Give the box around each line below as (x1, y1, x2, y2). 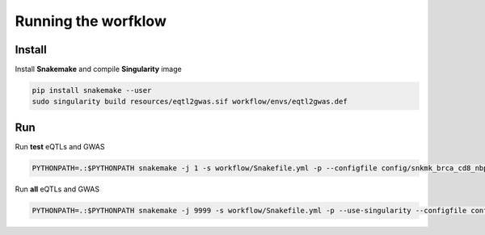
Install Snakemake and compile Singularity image (15, 65, 182, 74)
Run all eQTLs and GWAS (15, 184, 100, 194)
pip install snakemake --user (32, 86, 152, 95)
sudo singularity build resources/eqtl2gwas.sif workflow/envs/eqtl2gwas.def (32, 97, 348, 107)
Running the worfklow (15, 12, 167, 30)
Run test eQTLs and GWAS (15, 141, 105, 151)
